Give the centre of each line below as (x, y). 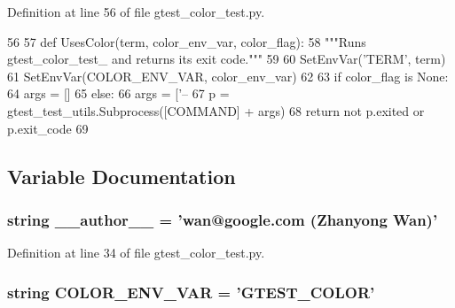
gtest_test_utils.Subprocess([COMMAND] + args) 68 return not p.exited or (216, 110)
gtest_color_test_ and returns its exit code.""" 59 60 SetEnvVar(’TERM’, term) (227, 59)
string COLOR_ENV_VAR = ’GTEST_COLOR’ (191, 292)
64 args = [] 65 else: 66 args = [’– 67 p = (118, 93)
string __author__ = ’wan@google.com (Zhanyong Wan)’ (223, 219)
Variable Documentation (122, 176)
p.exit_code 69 (48, 128)
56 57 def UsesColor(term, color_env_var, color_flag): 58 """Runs (187, 41)
